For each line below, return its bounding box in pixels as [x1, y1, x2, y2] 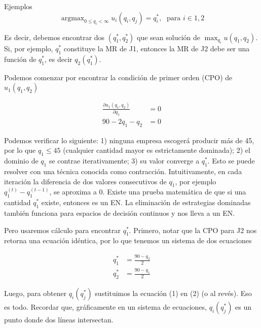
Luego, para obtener [4, 288, 67, 299]
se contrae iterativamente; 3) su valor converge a [49, 155, 200, 166]
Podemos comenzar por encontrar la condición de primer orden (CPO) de [4, 72, 233, 82]
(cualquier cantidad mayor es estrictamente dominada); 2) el [63, 145, 250, 155]
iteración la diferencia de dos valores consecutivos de [4, 176, 167, 186]
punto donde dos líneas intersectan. [4, 314, 114, 325]
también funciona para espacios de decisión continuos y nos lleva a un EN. [4, 208, 235, 218]
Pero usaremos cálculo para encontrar [4, 224, 121, 235]
